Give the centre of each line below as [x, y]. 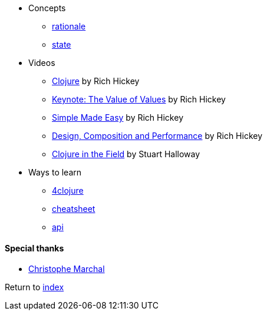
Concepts [47, 8]
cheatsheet [74, 209]
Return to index [34, 287]
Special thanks [34, 248]
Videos [42, 63]
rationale [69, 26]
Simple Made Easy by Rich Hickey [118, 117]
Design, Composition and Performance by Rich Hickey [157, 136]
